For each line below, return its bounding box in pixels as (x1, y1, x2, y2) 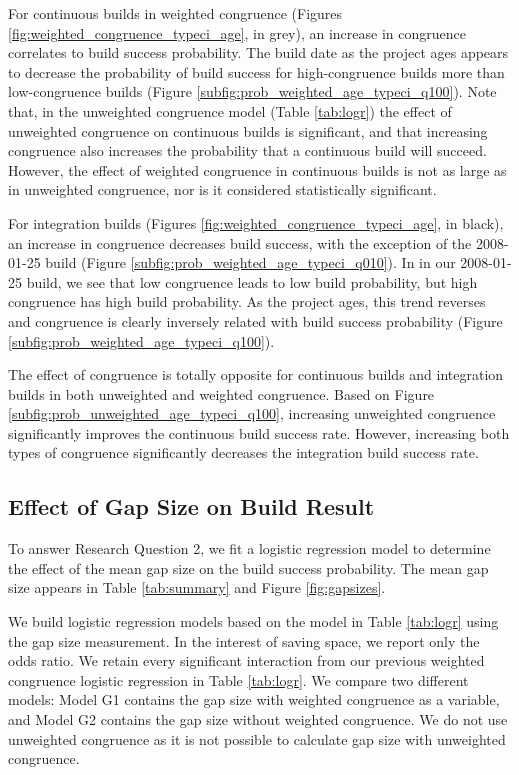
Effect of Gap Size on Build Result (8, 491, 375, 522)
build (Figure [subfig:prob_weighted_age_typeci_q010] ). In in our (45, 252, 456, 273)
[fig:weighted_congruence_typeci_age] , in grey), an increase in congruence (8, 22, 466, 43)
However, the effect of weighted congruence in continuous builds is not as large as (8, 159, 507, 180)
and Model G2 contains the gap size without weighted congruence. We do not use (8, 709, 508, 730)
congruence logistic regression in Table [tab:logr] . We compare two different (8, 669, 469, 690)
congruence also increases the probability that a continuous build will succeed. (8, 140, 487, 161)
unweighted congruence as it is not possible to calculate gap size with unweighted (8, 728, 506, 749)
